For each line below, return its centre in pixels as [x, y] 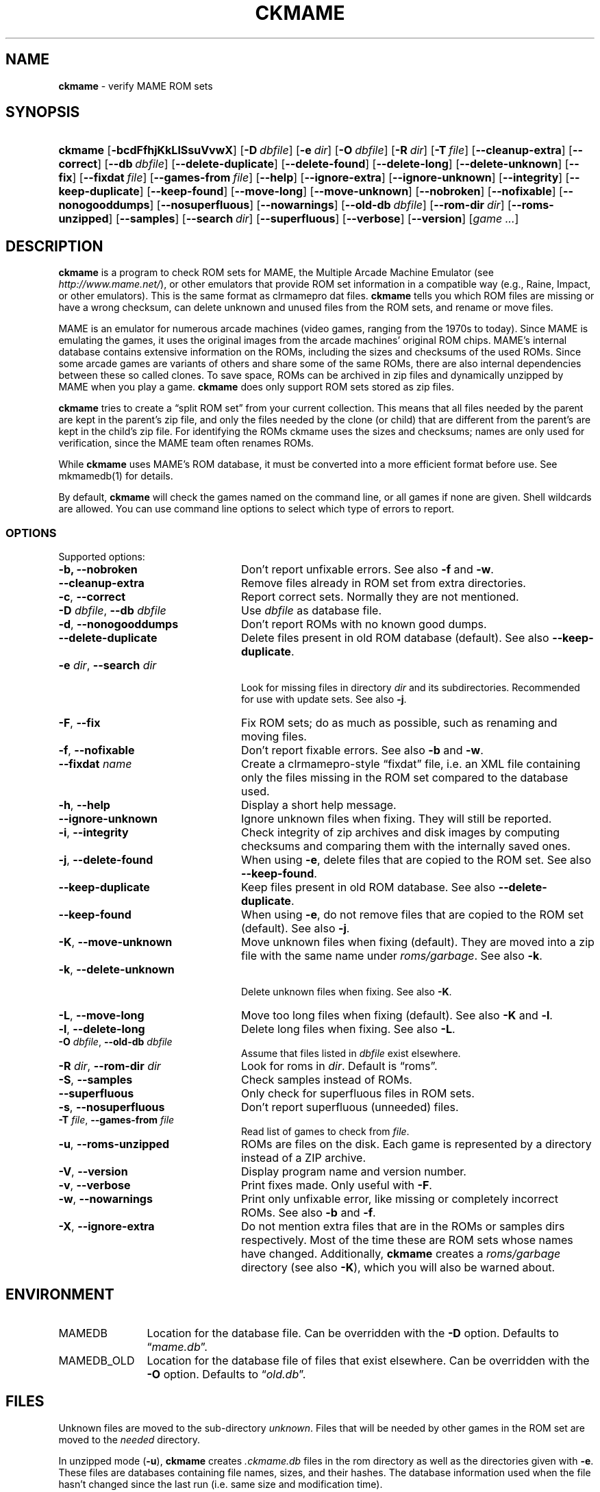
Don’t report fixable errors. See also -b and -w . [362, 750]
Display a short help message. [318, 805]
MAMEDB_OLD [97, 1360]
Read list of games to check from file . [325, 1132]
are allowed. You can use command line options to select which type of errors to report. [257, 509]
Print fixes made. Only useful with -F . [336, 1185]
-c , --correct [92, 597]
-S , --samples [96, 1080]
